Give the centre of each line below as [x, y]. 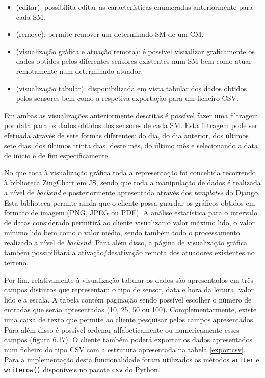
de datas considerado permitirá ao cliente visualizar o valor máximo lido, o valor [130, 222]
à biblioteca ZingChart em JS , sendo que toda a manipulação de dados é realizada [132, 182]
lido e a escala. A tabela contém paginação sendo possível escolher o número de [128, 299]
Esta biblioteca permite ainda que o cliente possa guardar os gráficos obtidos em [130, 202]
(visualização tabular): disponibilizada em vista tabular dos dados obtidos [131, 88]
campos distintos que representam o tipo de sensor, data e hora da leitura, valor [129, 289]
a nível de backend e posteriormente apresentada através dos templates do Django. [132, 192]
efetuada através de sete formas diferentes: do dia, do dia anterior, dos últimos [126, 135]
